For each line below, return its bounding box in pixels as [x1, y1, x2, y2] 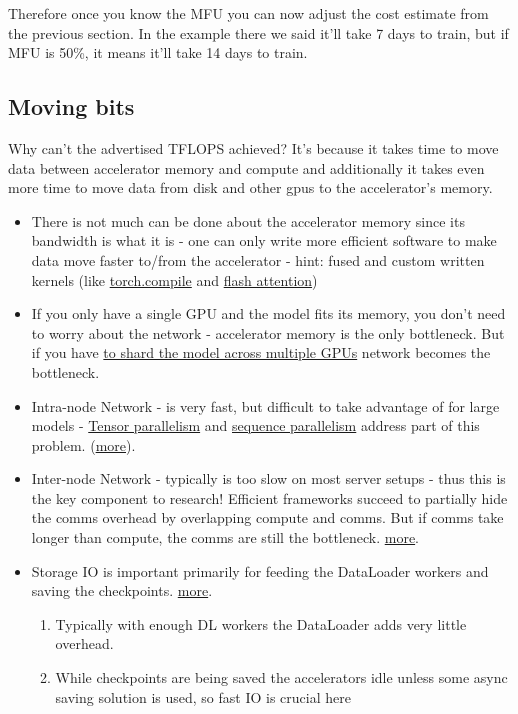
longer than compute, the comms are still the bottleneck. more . [31, 527, 420, 548]
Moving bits [8, 91, 135, 122]
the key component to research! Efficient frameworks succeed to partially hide [31, 487, 508, 508]
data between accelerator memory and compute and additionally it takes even [8, 157, 485, 178]
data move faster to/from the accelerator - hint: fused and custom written [31, 249, 485, 270]
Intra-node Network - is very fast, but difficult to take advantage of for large [31, 395, 500, 416]
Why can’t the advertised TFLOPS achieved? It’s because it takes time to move [8, 137, 499, 158]
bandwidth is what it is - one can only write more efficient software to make [31, 230, 497, 251]
